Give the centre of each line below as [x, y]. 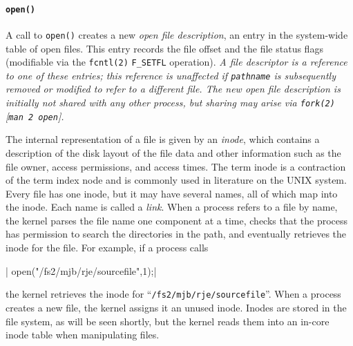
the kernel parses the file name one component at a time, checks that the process [177, 220]
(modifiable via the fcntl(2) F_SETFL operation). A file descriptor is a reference [176, 62]
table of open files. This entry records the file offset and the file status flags [164, 48]
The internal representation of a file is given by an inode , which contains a [163, 139]
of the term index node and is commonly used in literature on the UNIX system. [176, 180]
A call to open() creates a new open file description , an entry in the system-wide [177, 34]
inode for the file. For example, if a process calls [107, 248]
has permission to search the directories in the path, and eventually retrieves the [176, 234]
